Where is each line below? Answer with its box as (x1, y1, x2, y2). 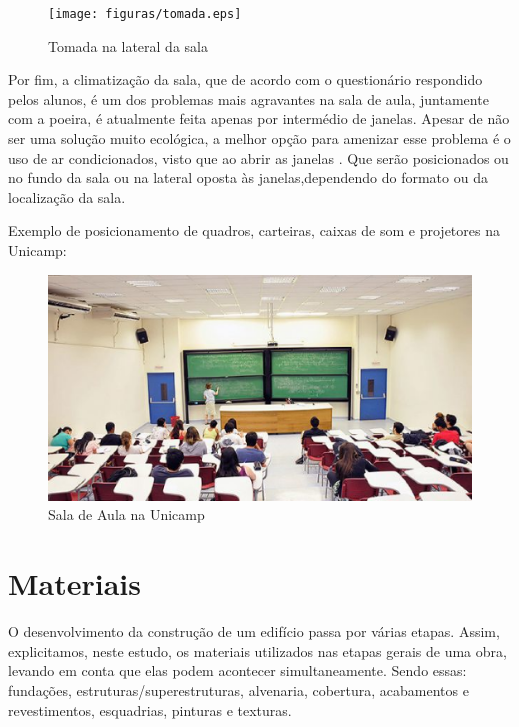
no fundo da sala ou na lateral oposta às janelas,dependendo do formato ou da (8, 167, 488, 188)
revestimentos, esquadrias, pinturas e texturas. (8, 699, 292, 720)
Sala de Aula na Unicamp (48, 504, 205, 525)
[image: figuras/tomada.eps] (48, 7, 242, 21)
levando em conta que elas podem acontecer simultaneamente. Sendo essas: (8, 660, 467, 681)
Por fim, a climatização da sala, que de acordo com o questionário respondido (8, 69, 483, 90)
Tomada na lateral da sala (48, 35, 208, 56)
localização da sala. (8, 186, 126, 207)
